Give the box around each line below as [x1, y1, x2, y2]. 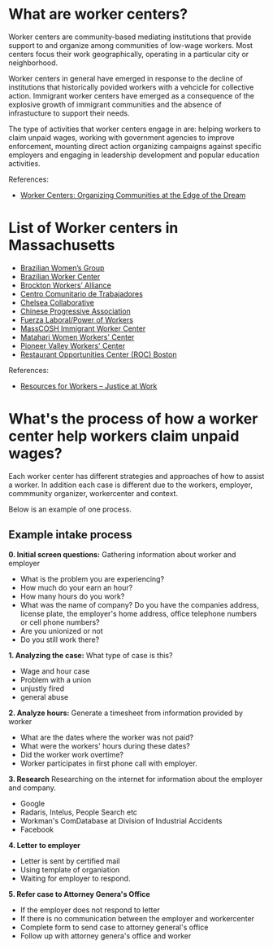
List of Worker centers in [8, 219, 179, 237]
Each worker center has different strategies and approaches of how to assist [8, 471, 265, 481]
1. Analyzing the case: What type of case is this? [8, 650, 173, 660]
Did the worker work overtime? [19, 749, 124, 759]
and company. [8, 783, 57, 793]
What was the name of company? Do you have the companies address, [19, 600, 259, 609]
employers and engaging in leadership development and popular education [8, 150, 260, 160]
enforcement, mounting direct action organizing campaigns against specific [8, 141, 262, 151]
